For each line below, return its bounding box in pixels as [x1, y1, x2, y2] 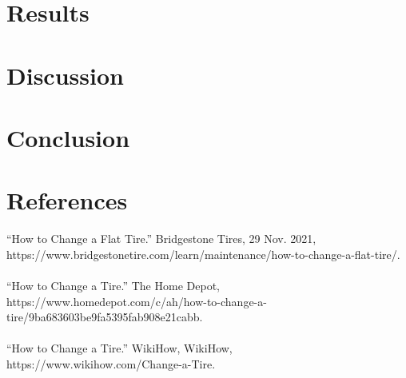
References [6, 184, 128, 217]
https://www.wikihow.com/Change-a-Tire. [6, 356, 216, 372]
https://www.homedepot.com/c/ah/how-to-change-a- [6, 292, 267, 309]
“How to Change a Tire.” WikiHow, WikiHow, [6, 340, 233, 356]
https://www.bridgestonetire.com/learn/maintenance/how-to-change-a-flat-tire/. [6, 245, 400, 262]
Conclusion [6, 121, 130, 153]
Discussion [6, 58, 124, 91]
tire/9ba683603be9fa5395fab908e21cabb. [6, 308, 203, 325]
